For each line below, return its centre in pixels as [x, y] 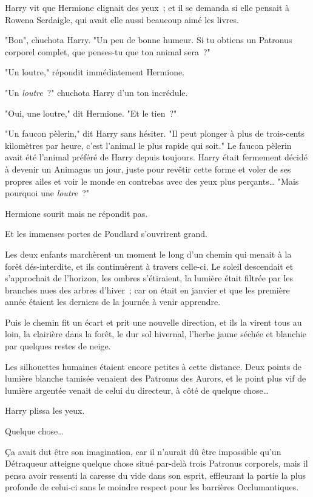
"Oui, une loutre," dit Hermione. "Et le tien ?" [91, 113]
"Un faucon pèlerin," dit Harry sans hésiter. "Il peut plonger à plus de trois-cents [155, 133]
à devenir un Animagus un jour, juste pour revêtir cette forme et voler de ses [148, 169]
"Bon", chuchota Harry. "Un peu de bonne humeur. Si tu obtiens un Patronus [149, 40]
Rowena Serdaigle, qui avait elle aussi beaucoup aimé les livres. [122, 19]
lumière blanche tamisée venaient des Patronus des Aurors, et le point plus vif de [156, 378]
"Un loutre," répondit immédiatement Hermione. [95, 72]
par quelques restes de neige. [58, 346]
